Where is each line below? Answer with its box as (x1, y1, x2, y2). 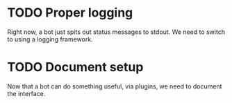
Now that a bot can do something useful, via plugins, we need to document (7, 82, 222, 91)
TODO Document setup (7, 59, 144, 75)
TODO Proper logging (7, 5, 133, 21)
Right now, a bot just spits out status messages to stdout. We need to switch (7, 28, 226, 36)
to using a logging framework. (7, 35, 93, 43)
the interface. (7, 89, 46, 97)
